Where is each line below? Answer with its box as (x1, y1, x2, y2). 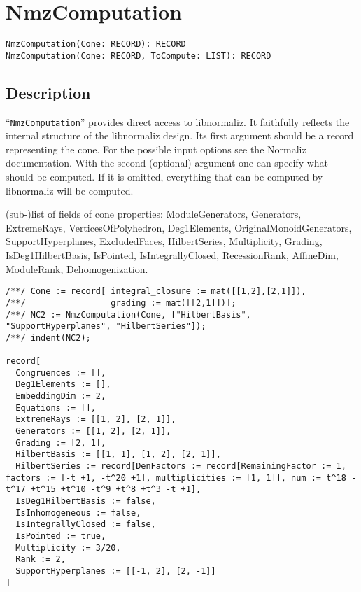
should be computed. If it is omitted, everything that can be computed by (6, 169, 323, 184)
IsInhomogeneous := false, (15, 507, 141, 518)
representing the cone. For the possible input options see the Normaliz (6, 141, 306, 156)
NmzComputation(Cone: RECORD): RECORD (6, 39, 186, 50)
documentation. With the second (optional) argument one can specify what (6, 155, 329, 170)
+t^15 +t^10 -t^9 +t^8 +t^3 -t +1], (30, 484, 201, 495)
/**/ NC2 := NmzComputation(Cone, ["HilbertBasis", (6, 309, 251, 320)
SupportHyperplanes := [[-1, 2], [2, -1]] (15, 565, 216, 576)
